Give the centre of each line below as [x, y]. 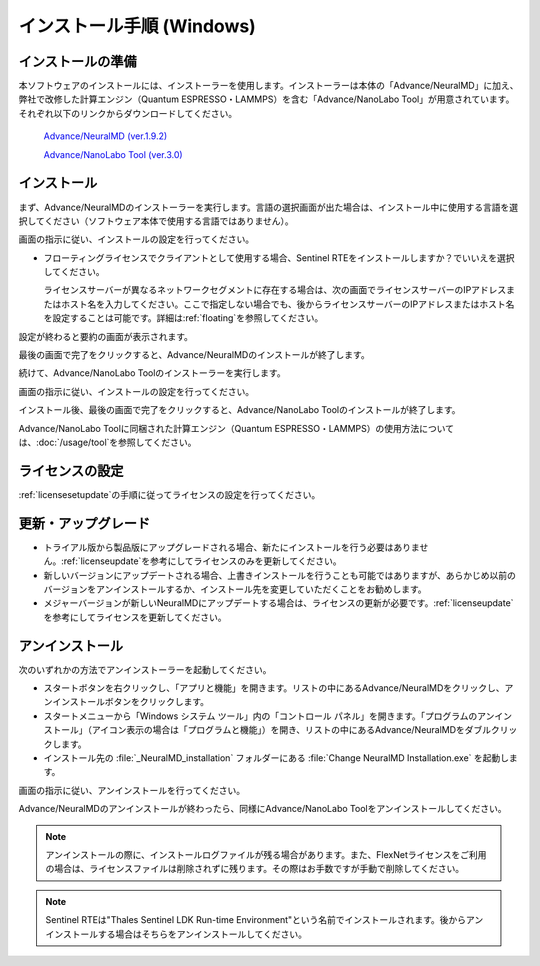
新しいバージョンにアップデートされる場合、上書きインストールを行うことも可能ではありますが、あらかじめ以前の [280, 575]
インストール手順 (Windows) [137, 26]
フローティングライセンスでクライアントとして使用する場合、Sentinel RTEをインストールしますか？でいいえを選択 [279, 257]
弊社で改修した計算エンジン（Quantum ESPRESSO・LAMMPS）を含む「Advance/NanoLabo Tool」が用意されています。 [266, 99]
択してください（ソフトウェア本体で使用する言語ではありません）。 [156, 221]
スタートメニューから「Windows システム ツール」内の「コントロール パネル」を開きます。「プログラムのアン [269, 716]
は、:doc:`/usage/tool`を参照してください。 [107, 442]
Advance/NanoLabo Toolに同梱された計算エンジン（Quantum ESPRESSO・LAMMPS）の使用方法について [236, 428]
